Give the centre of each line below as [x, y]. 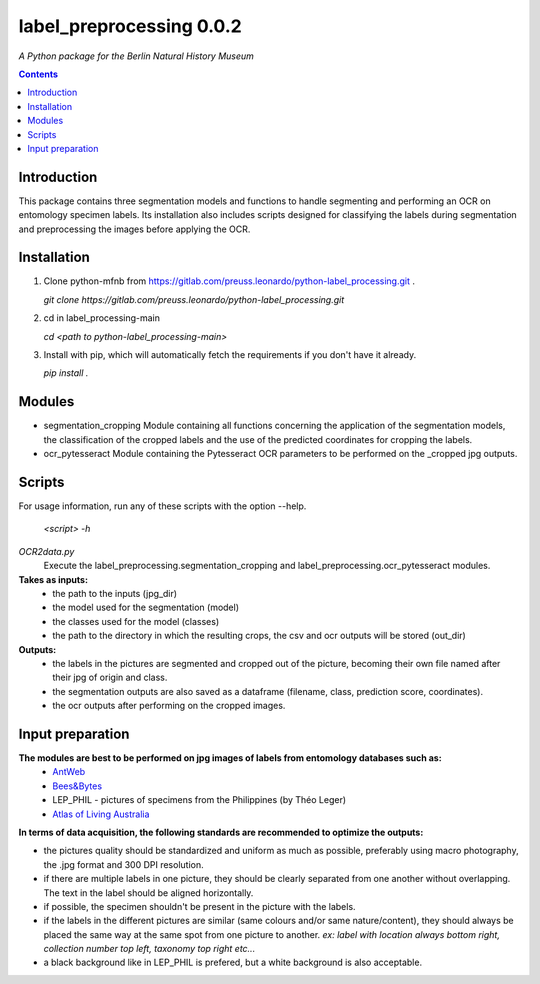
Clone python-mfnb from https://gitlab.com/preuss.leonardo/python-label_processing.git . [229, 281]
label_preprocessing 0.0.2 [130, 26]
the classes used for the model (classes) [136, 621]
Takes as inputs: [53, 579]
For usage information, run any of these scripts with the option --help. [162, 506]
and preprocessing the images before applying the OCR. [134, 229]
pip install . [66, 373]
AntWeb [69, 772]
